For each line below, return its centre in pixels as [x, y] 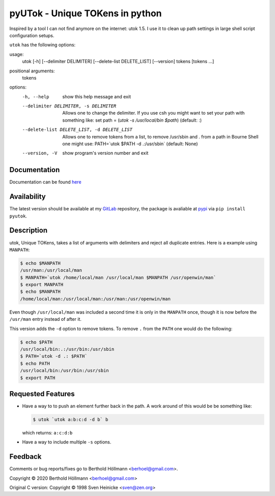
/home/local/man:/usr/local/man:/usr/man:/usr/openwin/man [95, 299]
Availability [28, 197]
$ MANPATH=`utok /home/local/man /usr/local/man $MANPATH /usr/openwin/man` [118, 277]
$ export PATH [38, 378]
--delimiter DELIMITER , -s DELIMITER [69, 106]
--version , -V [40, 153]
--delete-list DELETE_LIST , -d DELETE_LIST [77, 130]
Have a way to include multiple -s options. [67, 442]
